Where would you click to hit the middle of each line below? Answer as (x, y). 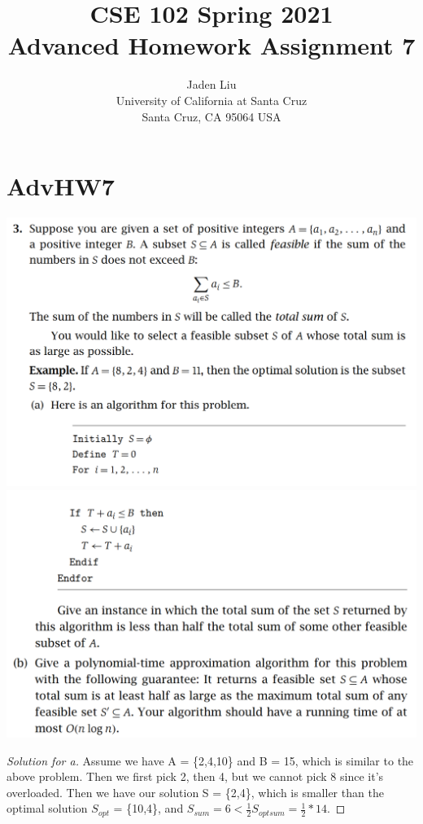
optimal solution (47, 808)
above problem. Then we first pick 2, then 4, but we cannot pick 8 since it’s (195, 776)
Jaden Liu (211, 84)
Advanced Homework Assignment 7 (211, 45)
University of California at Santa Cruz (211, 100)
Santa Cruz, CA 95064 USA (211, 116)
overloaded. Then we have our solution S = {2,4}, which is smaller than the (195, 792)
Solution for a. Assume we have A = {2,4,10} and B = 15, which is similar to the (210, 760)
